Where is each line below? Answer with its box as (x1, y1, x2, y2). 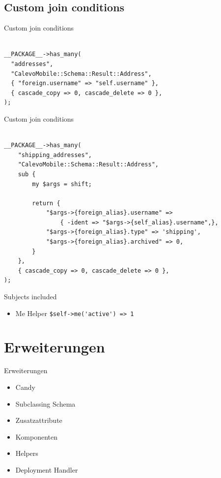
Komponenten (15, 431, 57, 442)
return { (32, 199, 60, 207)
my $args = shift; (32, 180, 92, 188)
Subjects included (4, 291, 57, 302)
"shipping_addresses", (18, 151, 92, 159)
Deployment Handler (15, 464, 78, 475)
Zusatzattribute (15, 415, 62, 425)
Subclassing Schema (15, 398, 76, 409)
